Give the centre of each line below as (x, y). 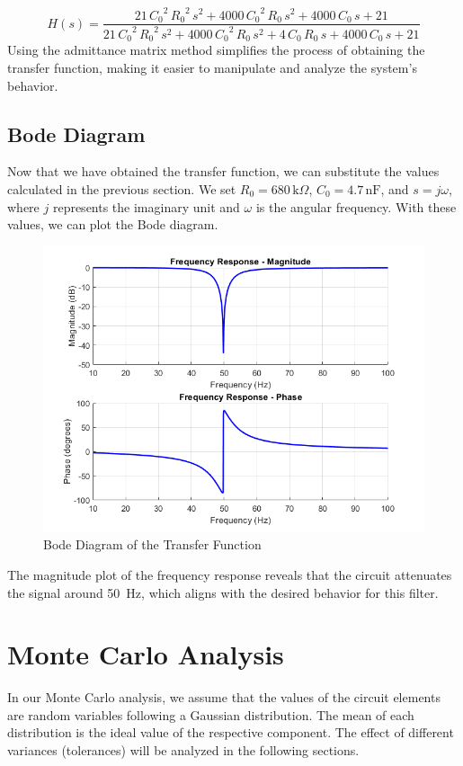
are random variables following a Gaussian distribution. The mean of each (211, 714)
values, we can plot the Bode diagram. (113, 224)
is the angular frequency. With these (356, 206)
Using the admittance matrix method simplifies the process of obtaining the (216, 50)
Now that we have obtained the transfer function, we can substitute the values (223, 171)
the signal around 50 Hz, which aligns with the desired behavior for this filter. (223, 592)
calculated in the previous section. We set (122, 188)
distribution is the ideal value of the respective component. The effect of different (231, 732)
